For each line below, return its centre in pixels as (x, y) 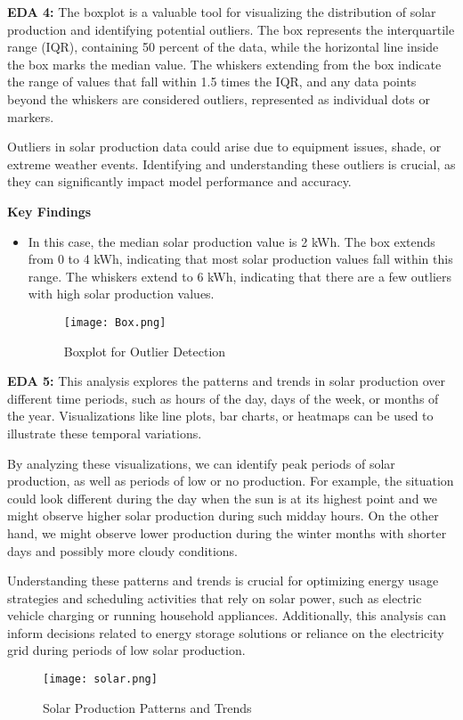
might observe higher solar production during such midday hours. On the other (223, 515)
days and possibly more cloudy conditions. (122, 550)
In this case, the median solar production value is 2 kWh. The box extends (231, 241)
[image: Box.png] (115, 322)
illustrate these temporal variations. (105, 433)
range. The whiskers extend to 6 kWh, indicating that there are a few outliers (240, 276)
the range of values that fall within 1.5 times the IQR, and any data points (212, 82)
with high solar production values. (121, 294)
